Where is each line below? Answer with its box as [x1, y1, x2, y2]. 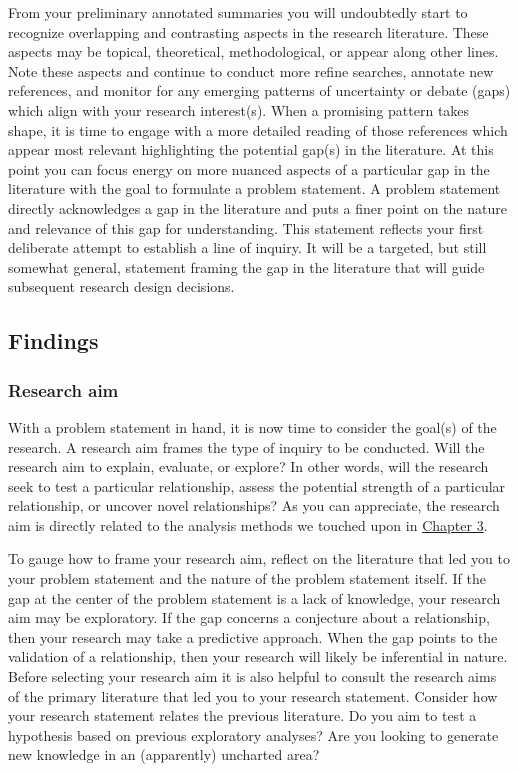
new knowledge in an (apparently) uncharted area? [8, 744, 320, 765]
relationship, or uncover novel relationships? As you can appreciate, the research [8, 495, 500, 516]
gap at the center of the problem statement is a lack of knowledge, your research [8, 587, 501, 608]
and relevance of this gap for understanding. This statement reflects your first [8, 217, 484, 238]
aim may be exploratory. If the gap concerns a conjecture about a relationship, [8, 607, 490, 628]
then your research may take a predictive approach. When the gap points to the [8, 626, 498, 647]
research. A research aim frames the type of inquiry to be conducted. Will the [8, 436, 485, 457]
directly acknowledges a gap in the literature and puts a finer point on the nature [8, 197, 507, 218]
